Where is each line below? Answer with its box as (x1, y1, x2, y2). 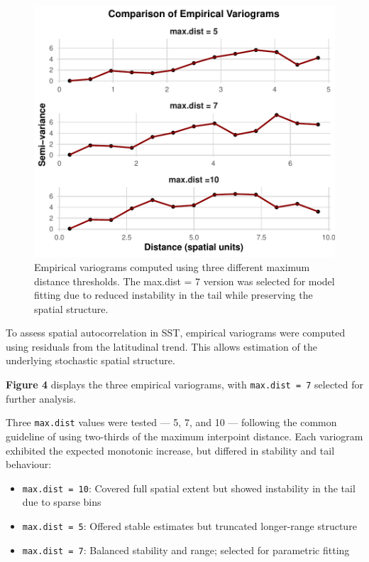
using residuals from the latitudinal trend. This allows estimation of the (6, 339, 317, 354)
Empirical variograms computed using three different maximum (34, 259, 310, 274)
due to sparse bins (22, 494, 101, 509)
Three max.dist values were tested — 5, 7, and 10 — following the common (6, 415, 337, 430)
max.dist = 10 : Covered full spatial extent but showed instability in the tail (22, 480, 356, 495)
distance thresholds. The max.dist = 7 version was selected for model (34, 273, 335, 288)
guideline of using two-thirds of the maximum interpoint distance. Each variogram (6, 428, 363, 443)
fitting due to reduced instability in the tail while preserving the (34, 287, 313, 302)
